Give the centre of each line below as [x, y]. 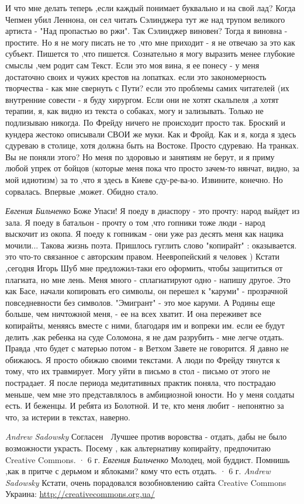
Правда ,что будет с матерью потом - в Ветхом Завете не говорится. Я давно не [147, 348]
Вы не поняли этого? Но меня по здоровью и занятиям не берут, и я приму [140, 156]
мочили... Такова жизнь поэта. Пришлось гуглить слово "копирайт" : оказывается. [151, 245]
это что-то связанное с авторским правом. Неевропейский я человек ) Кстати [142, 256]
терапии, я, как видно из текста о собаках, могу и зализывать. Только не [134, 111]
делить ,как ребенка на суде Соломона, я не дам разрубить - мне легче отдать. [145, 336]
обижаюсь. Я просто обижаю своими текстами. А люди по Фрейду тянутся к [143, 359]
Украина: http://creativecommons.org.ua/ [80, 494]
